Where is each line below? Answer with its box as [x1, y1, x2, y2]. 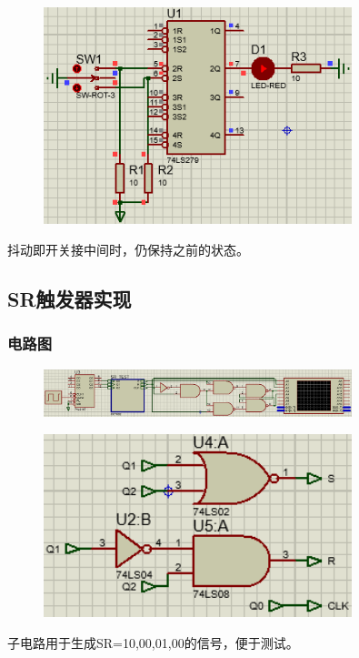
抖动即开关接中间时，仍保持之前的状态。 [7, 240, 249, 259]
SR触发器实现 [7, 285, 132, 313]
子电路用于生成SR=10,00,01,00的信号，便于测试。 [7, 633, 299, 652]
